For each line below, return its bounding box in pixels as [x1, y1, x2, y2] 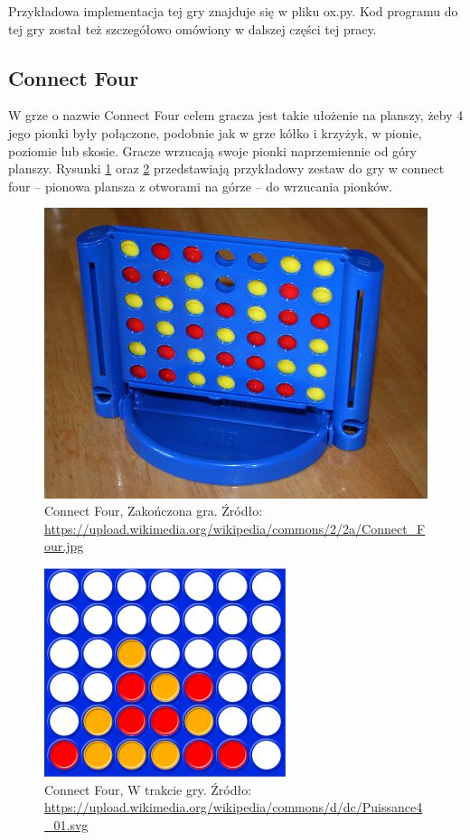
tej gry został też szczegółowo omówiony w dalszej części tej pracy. [8, 19, 377, 38]
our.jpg [44, 537, 84, 555]
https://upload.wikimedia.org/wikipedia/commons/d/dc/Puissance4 [44, 798, 423, 817]
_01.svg [44, 815, 89, 834]
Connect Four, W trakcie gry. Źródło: [44, 779, 252, 798]
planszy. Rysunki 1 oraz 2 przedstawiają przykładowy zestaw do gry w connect [8, 159, 445, 178]
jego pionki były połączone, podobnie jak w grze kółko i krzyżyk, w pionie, [8, 123, 422, 142]
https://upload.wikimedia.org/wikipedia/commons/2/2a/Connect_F [44, 518, 426, 537]
